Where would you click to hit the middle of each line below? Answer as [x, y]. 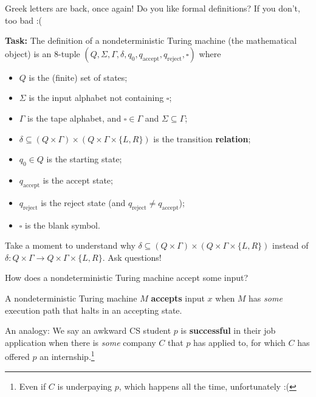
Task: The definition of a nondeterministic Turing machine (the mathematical [151, 40]
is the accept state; [78, 180]
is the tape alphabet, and [74, 118]
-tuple [69, 53]
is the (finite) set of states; [78, 77]
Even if [33, 386]
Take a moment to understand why [70, 245]
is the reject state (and [83, 202]
